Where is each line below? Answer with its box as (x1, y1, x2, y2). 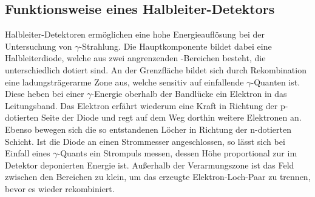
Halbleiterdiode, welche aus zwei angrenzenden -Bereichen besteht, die (5, 52, 266, 64)
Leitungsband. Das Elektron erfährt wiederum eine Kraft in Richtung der (5, 99, 278, 112)
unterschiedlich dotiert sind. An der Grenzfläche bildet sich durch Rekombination (5, 63, 307, 76)
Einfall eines (5, 147, 50, 159)
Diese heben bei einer (5, 87, 84, 100)
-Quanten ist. (251, 75, 300, 88)
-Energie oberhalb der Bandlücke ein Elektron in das (91, 87, 287, 100)
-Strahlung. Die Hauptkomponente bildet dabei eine (79, 39, 272, 52)
